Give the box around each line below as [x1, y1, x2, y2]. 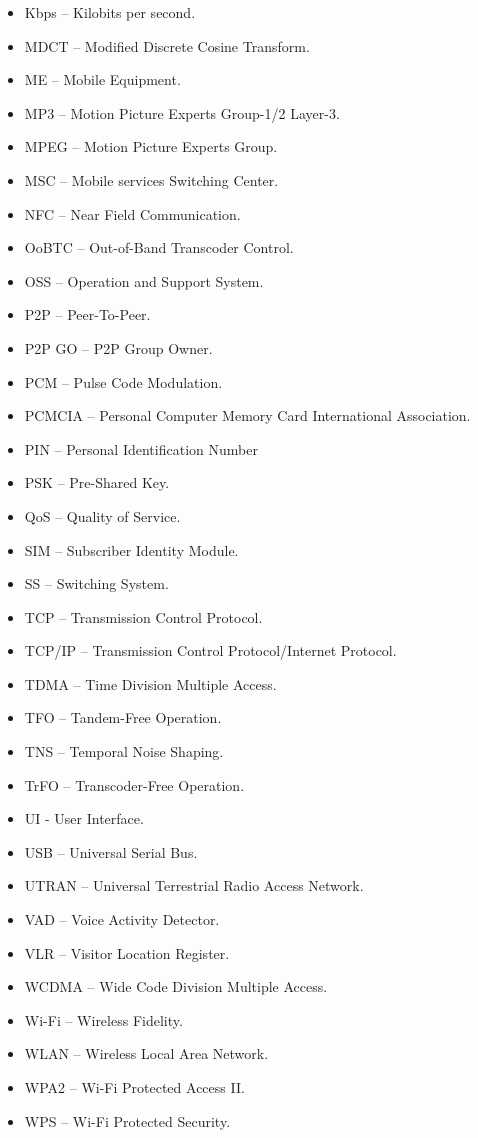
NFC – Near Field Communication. [24, 203, 241, 224]
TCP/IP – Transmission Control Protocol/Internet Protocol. [24, 640, 397, 661]
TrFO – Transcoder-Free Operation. [24, 774, 245, 795]
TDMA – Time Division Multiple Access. [24, 673, 277, 694]
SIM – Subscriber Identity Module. [24, 539, 239, 560]
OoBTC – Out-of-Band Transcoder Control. [24, 237, 294, 258]
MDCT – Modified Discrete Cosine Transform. [24, 35, 310, 56]
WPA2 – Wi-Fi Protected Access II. [24, 1077, 245, 1097]
